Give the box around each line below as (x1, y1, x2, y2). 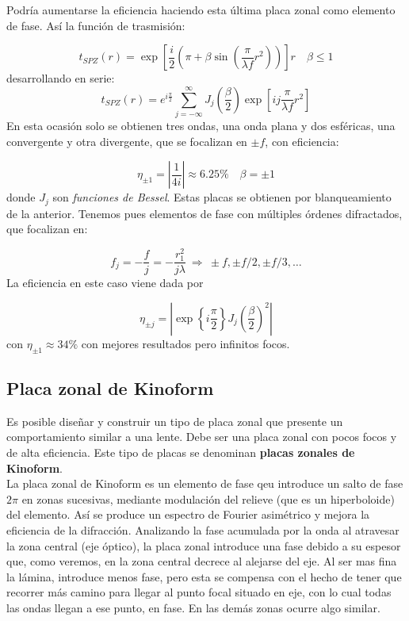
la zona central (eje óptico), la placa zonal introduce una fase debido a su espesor (6, 537, 401, 554)
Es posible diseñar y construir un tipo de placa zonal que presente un (6, 412, 343, 429)
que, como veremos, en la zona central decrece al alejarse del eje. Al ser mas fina (6, 553, 397, 569)
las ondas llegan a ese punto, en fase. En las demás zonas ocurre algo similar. (6, 599, 380, 615)
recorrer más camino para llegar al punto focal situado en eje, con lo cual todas (6, 584, 392, 600)
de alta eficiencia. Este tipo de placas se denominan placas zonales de (6, 443, 355, 460)
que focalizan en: (6, 220, 88, 237)
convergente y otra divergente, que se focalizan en (6, 132, 247, 149)
